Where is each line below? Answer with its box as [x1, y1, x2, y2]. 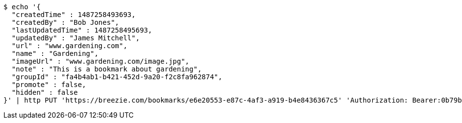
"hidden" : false [11, 88, 78, 96]
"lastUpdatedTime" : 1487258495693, [11, 26, 152, 34]
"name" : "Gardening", [11, 50, 98, 57]
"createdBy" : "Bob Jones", [11, 18, 120, 26]
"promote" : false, [11, 81, 86, 88]
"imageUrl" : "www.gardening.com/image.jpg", [11, 57, 190, 65]
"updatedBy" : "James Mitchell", [11, 34, 140, 42]
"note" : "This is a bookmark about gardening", [11, 65, 202, 73]
